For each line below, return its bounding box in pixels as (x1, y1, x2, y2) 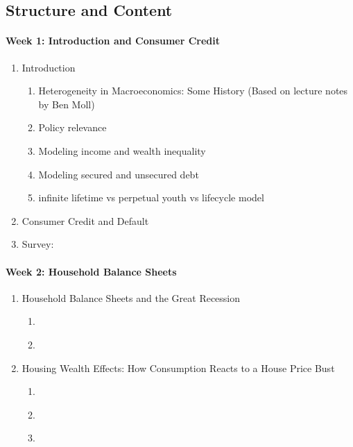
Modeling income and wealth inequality (38, 143, 206, 158)
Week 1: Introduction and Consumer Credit (6, 33, 221, 48)
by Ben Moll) (38, 96, 95, 111)
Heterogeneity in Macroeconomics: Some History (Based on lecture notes (38, 83, 348, 98)
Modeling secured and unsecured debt (38, 167, 199, 181)
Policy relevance (38, 120, 107, 135)
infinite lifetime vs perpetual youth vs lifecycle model (38, 190, 264, 205)
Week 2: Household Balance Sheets (6, 264, 177, 278)
